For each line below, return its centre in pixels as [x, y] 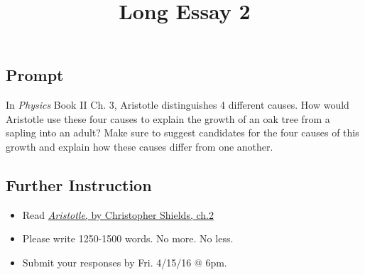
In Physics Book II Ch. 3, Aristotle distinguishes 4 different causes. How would [178, 105]
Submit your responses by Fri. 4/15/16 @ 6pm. [125, 262]
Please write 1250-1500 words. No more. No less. [128, 238]
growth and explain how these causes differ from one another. [140, 146]
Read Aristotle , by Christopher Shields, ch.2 [118, 214]
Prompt [35, 75]
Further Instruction [79, 184]
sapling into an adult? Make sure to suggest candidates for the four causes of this [182, 133]
